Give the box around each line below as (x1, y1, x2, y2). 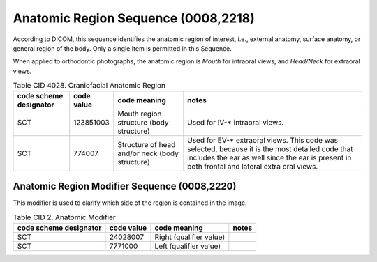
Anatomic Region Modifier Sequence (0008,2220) (13, 180, 237, 192)
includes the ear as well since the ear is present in (187, 153, 352, 163)
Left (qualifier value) (154, 241, 221, 251)
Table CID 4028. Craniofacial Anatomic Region (13, 81, 165, 91)
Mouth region (117, 109, 162, 118)
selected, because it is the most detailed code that (187, 144, 353, 154)
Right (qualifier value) (154, 232, 226, 242)
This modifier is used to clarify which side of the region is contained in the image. (13, 199, 247, 207)
